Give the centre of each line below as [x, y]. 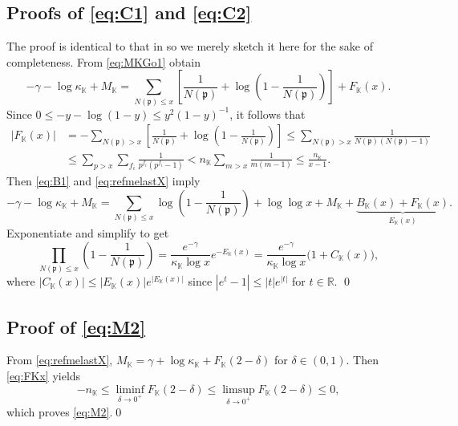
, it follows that [268, 114]
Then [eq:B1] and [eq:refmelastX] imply [103, 181]
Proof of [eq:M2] [76, 326]
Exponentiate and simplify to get [88, 233]
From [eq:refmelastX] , [60, 360]
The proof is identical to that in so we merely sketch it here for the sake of [190, 46]
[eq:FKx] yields [44, 375]
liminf [130, 389]
